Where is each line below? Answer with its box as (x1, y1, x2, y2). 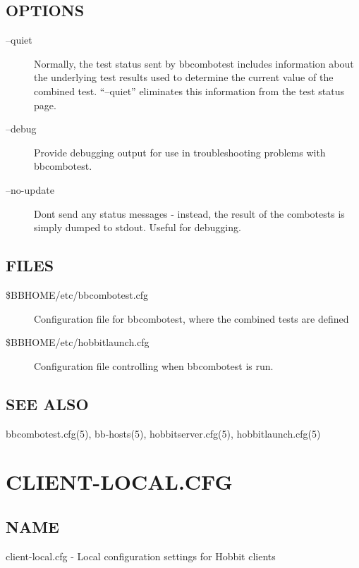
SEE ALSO (6, 393, 89, 414)
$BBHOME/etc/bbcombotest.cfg (6, 287, 149, 302)
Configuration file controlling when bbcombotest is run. (34, 358, 274, 373)
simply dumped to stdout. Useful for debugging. (34, 220, 241, 235)
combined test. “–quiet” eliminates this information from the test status (34, 83, 344, 98)
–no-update (6, 182, 54, 197)
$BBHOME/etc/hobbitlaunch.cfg (6, 335, 150, 350)
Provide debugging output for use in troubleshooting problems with (34, 144, 326, 159)
